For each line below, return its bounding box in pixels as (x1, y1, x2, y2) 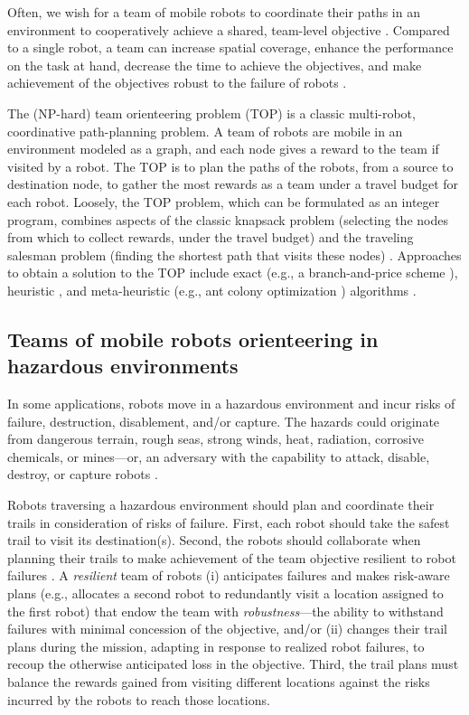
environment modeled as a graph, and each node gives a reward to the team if (7, 139, 439, 158)
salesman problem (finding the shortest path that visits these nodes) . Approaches (7, 245, 462, 264)
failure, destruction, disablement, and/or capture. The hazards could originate (7, 411, 440, 430)
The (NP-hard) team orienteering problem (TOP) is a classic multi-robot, (7, 103, 416, 122)
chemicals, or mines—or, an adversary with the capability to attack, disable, (7, 447, 430, 466)
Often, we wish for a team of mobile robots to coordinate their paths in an (7, 3, 420, 21)
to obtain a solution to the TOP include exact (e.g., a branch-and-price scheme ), (7, 263, 458, 282)
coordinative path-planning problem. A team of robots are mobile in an (7, 121, 403, 140)
